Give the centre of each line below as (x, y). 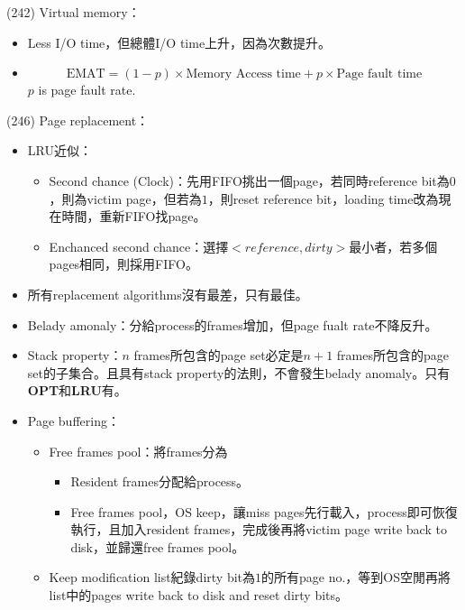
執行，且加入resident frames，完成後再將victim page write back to (259, 529)
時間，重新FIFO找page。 (134, 216)
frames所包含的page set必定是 (219, 355)
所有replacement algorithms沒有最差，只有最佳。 (168, 294)
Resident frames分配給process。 (160, 481)
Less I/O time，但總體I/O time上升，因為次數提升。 (179, 42)
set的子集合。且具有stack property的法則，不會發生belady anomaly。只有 (239, 372)
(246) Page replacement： (78, 120)
